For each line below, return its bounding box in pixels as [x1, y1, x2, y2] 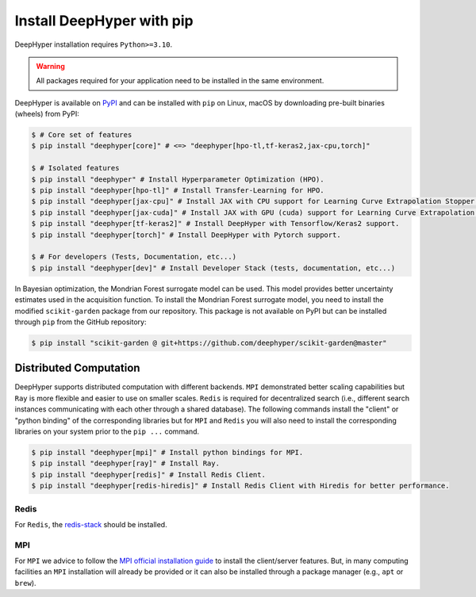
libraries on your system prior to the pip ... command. [14, 427, 200, 436]
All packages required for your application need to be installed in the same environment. [36, 76, 324, 86]
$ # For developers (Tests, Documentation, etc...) [31, 252, 237, 262]
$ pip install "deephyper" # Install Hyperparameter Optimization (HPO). [31, 174, 324, 184]
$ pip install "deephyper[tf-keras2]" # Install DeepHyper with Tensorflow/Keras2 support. [31, 219, 400, 228]
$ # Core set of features [31, 131, 132, 140]
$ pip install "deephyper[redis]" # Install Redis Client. [31, 470, 266, 479]
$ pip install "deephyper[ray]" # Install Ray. [31, 459, 220, 468]
